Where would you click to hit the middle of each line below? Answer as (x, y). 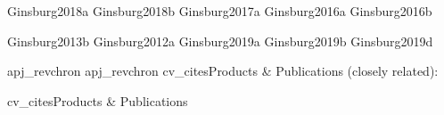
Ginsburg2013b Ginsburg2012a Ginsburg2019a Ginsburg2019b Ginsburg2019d (220, 41)
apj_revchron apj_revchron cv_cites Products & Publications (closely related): (223, 71)
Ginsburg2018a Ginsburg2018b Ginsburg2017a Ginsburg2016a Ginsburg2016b (220, 11)
